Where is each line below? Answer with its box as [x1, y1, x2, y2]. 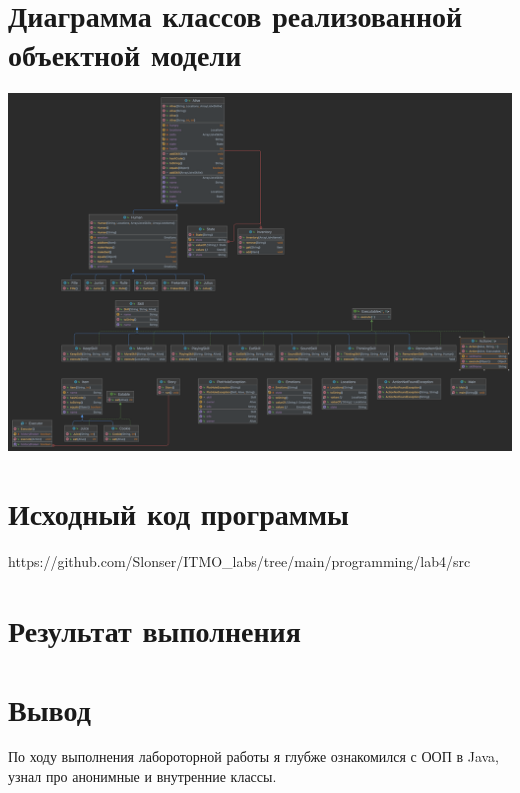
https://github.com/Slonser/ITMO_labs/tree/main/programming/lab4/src [8, 551, 471, 572]
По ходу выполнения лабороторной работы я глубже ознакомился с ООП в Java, [8, 746, 500, 767]
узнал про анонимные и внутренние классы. [8, 766, 277, 787]
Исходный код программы [8, 493, 349, 534]
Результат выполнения [8, 610, 301, 651]
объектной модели [8, 34, 242, 75]
